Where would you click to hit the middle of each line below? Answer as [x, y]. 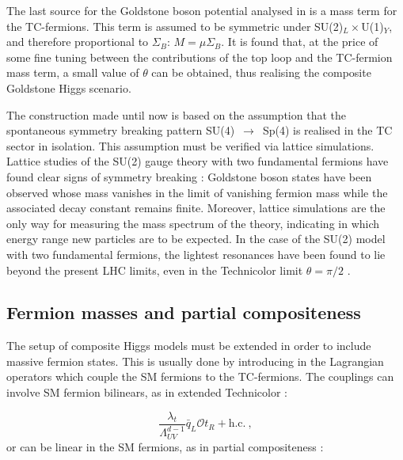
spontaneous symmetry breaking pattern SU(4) [121, 130]
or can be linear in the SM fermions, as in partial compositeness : [165, 446]
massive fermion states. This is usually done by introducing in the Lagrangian [195, 361]
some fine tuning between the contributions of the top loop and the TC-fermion [200, 57]
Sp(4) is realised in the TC [327, 130]
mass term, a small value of [73, 72]
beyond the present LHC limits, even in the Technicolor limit [155, 270]
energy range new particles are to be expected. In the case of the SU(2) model [196, 239]
